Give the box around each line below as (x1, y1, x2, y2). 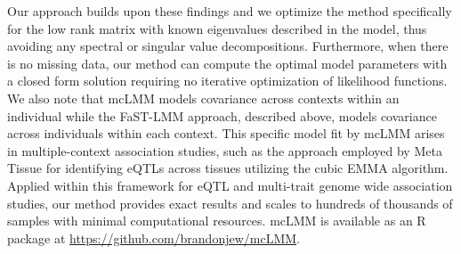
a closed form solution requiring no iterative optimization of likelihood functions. (7, 71, 448, 90)
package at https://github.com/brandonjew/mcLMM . (7, 228, 300, 247)
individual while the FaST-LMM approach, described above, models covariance (7, 106, 437, 125)
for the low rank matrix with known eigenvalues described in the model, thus (7, 19, 427, 37)
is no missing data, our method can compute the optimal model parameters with (7, 53, 448, 72)
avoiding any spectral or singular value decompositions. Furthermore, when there (7, 37, 449, 55)
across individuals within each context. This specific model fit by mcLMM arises (7, 124, 445, 143)
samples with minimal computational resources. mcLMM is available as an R (7, 211, 426, 230)
